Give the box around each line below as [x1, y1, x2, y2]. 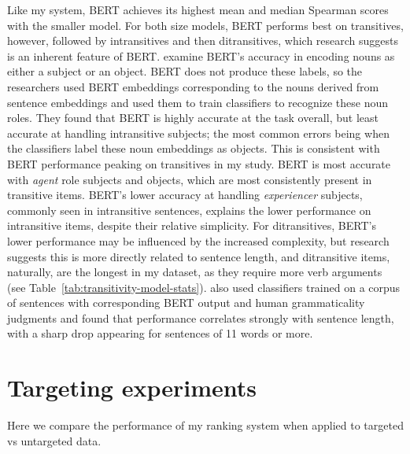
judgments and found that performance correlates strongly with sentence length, [7, 309, 394, 326]
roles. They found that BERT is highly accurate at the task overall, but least [7, 109, 379, 126]
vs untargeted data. [7, 432, 102, 448]
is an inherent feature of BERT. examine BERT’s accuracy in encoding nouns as [7, 47, 395, 64]
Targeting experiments [7, 371, 257, 404]
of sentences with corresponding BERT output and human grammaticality [7, 294, 365, 311]
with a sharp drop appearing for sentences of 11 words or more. [7, 325, 313, 341]
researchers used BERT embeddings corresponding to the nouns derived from [7, 78, 379, 94]
